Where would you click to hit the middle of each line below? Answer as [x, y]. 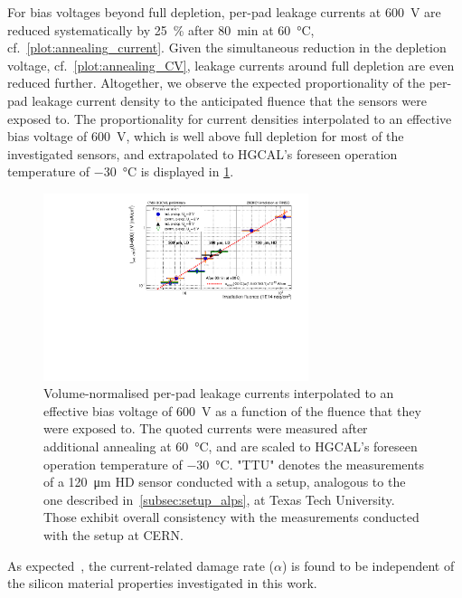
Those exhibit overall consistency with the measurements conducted [231, 517]
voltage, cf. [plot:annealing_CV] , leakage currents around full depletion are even [231, 65]
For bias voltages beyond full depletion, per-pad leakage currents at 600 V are [224, 12]
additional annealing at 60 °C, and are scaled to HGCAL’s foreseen [231, 446]
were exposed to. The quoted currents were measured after [206, 428]
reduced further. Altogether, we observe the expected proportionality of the [216, 83]
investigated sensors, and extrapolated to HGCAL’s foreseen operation [203, 153]
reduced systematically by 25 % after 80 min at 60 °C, [161, 29]
